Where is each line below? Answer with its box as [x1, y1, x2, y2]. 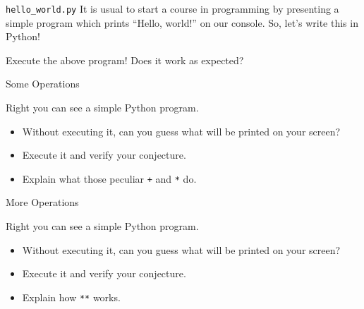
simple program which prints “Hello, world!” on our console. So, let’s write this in [6, 15, 358, 30]
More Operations [6, 195, 79, 210]
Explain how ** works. [22, 289, 121, 304]
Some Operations [6, 76, 80, 91]
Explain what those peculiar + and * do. [22, 171, 197, 186]
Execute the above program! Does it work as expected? [6, 52, 244, 67]
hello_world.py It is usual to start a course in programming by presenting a [6, 1, 339, 16]
